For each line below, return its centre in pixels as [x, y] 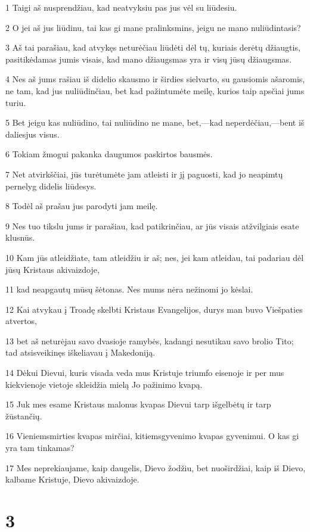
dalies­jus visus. [32, 134]
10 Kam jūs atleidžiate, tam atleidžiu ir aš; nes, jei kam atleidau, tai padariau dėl [155, 257]
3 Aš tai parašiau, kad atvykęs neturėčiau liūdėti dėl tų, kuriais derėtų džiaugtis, [153, 47]
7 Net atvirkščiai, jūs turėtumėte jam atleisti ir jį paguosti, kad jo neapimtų [144, 174]
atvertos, [21, 321]
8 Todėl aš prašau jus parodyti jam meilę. [82, 206]
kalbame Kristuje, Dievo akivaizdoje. [72, 479]
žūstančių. [24, 416]
